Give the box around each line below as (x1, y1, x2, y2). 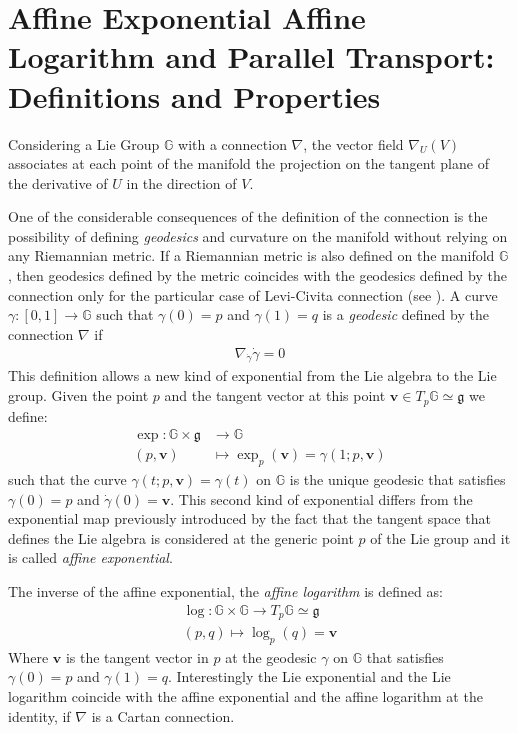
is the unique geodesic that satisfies (289, 468, 506, 489)
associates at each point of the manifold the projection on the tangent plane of (8, 153, 489, 174)
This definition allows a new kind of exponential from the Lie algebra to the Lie (8, 365, 497, 386)
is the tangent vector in (65, 646, 209, 667)
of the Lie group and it (370, 527, 511, 548)
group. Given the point (8, 385, 149, 406)
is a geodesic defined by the (322, 304, 489, 325)
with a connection (178, 133, 287, 154)
